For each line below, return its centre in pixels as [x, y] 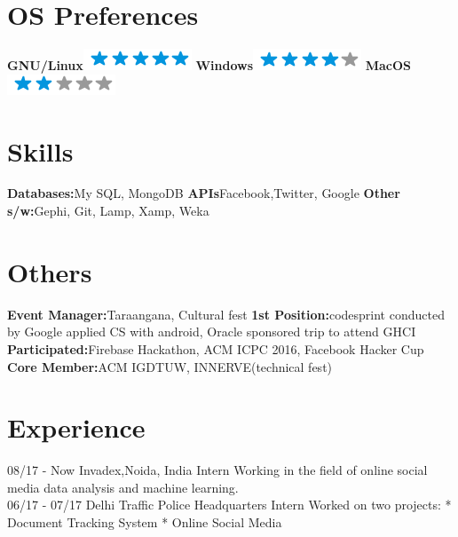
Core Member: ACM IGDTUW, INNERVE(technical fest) [170, 366]
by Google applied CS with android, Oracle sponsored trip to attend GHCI [212, 332]
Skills [40, 150]
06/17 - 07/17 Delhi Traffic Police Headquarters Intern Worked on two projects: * [229, 505]
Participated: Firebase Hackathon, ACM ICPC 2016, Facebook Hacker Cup [216, 348]
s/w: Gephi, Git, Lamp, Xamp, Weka [108, 211]
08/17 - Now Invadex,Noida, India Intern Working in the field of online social [217, 470]
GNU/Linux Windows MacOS [209, 65]
